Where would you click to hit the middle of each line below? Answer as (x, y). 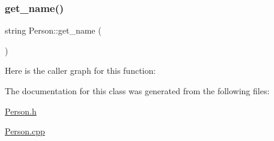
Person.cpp (25, 131)
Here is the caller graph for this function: (81, 70)
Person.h (21, 111)
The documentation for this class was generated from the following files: (137, 91)
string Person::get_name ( (53, 30)
